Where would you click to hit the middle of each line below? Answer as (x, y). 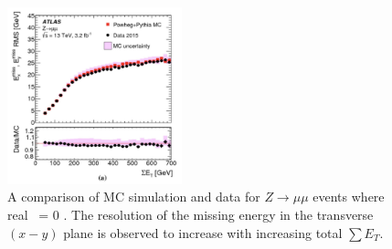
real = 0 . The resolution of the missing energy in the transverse (191, 214)
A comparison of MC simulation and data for (134, 197)
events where (349, 197)
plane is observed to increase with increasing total (203, 232)
